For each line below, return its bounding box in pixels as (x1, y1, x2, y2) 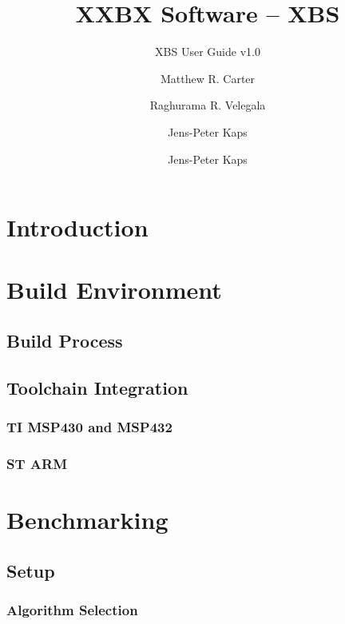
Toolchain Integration (6, 375, 188, 399)
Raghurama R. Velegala (149, 97, 266, 113)
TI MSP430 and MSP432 (6, 417, 172, 437)
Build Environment (6, 273, 222, 306)
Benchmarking (6, 503, 169, 536)
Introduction (6, 211, 149, 244)
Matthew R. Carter (160, 70, 256, 86)
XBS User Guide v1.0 (155, 43, 260, 60)
